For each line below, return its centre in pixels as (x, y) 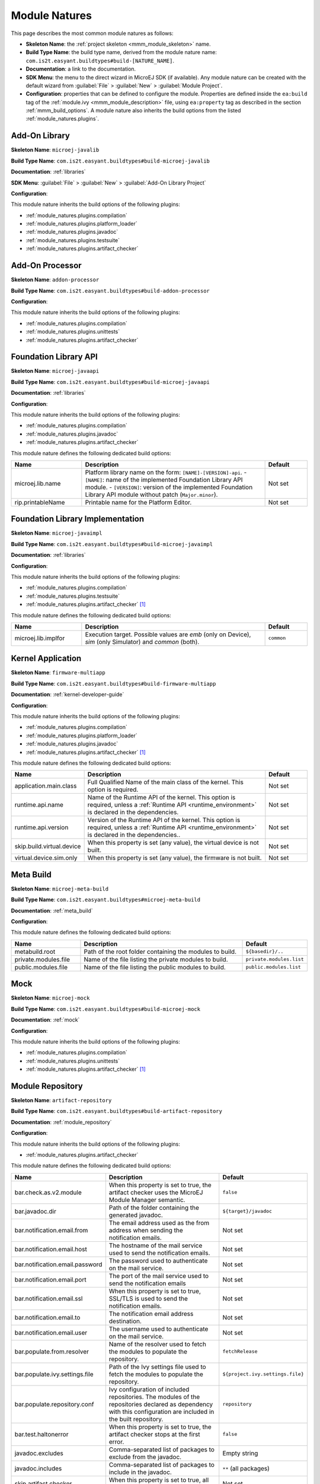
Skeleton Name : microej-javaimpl (57, 533)
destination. (125, 1321)
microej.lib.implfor (40, 638)
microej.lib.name (38, 483)
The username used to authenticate (159, 1328)
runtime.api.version (41, 827)
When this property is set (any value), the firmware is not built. (175, 858)
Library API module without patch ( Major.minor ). (151, 494)
